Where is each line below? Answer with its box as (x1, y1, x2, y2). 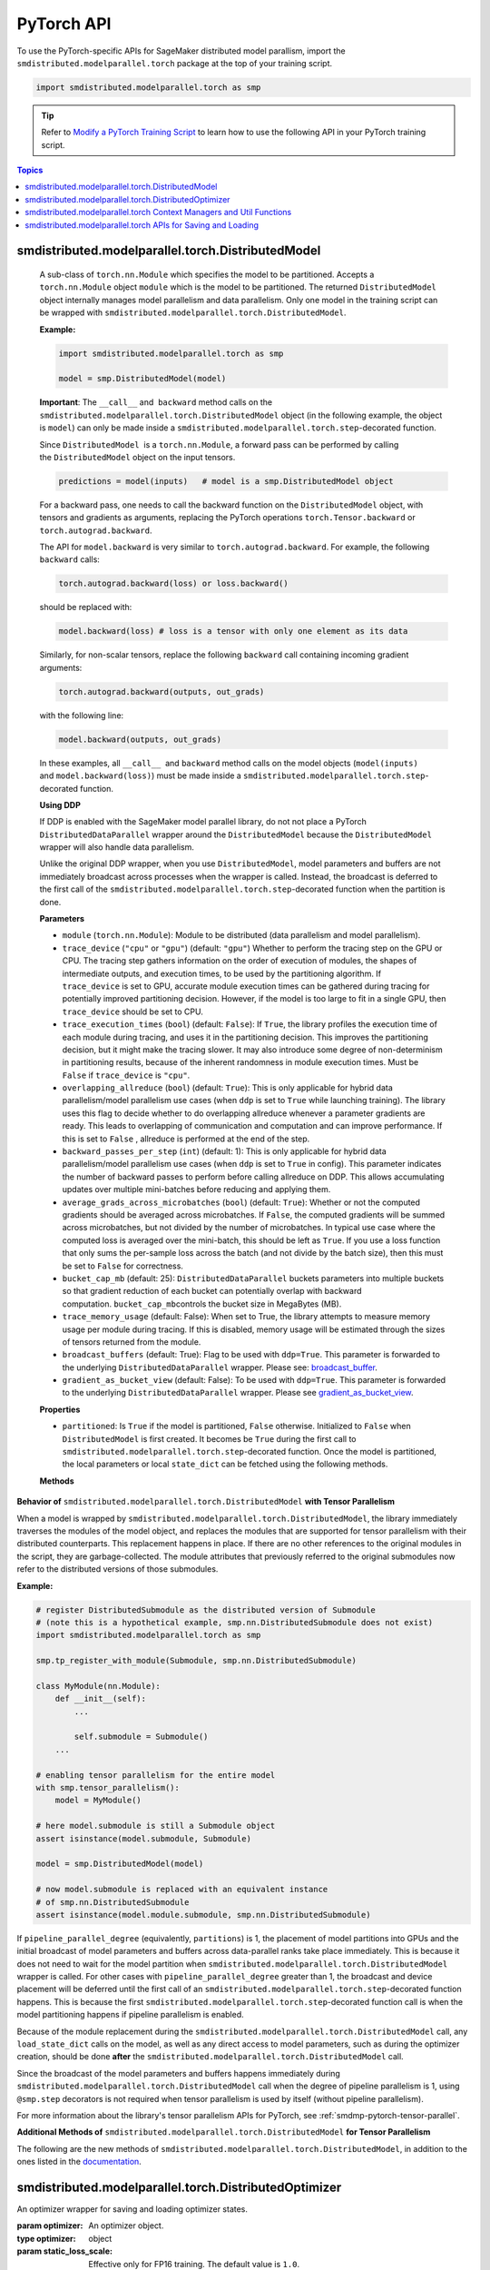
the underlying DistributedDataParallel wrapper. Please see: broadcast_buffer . (62, 1362, 378, 1373)
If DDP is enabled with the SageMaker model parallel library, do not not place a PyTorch (39, 816, 367, 827)
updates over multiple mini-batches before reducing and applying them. (62, 1184, 331, 1195)
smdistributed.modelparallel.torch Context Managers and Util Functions (24, 207, 292, 218)
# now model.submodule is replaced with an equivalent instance (35, 1884, 328, 1895)
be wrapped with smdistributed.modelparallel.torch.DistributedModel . (39, 307, 347, 318)
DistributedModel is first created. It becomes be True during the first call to (62, 1433, 358, 1444)
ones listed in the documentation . (16, 2156, 142, 2167)
